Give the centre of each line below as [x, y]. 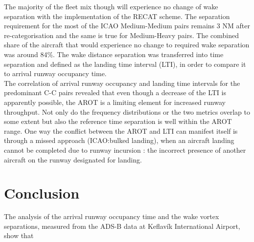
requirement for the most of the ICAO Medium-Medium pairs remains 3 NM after [127, 26]
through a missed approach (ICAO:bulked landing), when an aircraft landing [119, 140]
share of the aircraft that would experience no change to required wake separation [127, 45]
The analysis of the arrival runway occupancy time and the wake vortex [112, 216]
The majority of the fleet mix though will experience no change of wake [111, 6]
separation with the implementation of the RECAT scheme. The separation [117, 16]
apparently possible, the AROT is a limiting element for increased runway [115, 102]
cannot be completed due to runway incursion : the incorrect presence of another [125, 150]
